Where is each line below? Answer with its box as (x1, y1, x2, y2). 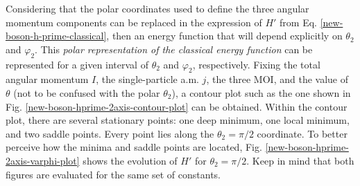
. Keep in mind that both (246, 153, 354, 167)
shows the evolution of (83, 153, 178, 167)
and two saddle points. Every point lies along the (6, 126, 214, 140)
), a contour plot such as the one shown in (171, 85, 351, 100)
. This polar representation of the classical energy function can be (35, 41, 313, 56)
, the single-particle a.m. (96, 72, 199, 86)
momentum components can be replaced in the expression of (6, 15, 262, 29)
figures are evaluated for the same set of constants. (6, 167, 221, 181)
